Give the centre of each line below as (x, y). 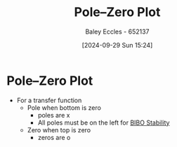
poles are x (54, 115)
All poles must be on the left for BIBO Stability (104, 122)
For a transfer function (49, 100)
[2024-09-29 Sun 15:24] (117, 45)
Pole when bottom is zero (64, 107)
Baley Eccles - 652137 (117, 31)
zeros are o (54, 137)
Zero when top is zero (59, 129)
